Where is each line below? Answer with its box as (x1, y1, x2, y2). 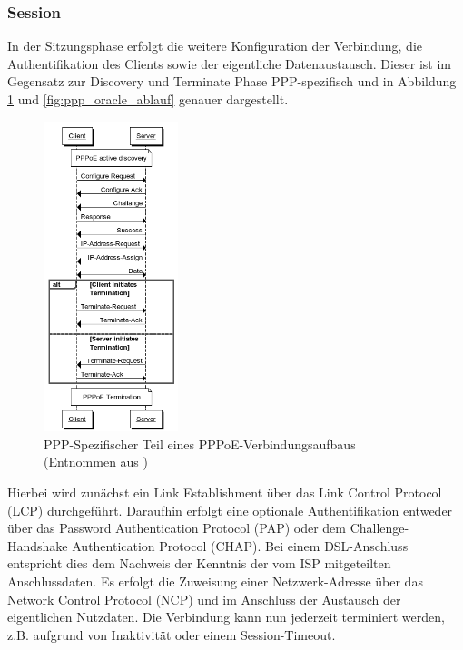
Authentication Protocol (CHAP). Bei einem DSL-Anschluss (72, 536, 409, 555)
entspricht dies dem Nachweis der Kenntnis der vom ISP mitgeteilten (7, 554, 391, 573)
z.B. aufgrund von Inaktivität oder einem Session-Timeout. (7, 625, 336, 644)
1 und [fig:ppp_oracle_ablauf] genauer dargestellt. (7, 90, 289, 108)
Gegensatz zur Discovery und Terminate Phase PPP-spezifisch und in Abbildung (7, 72, 457, 91)
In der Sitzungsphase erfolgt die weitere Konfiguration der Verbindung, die (7, 36, 423, 55)
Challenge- (350, 518, 409, 537)
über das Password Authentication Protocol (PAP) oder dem (7, 518, 346, 537)
